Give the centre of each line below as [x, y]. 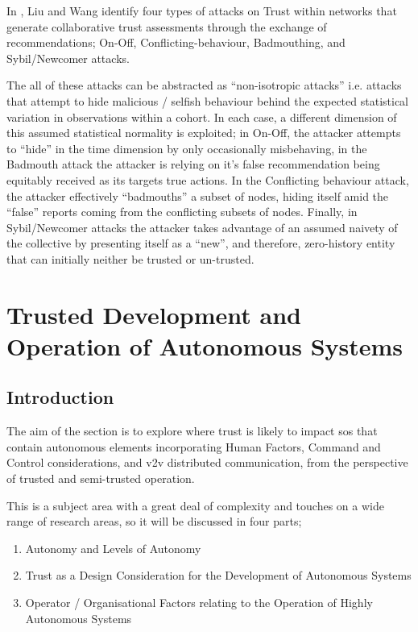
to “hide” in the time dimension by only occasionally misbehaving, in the [187, 148]
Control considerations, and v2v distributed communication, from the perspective [207, 462]
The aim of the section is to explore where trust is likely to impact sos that [192, 431]
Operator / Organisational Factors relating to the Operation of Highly [199, 603]
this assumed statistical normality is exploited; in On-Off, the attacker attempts [204, 133]
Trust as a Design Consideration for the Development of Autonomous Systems [218, 575]
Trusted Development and [154, 314]
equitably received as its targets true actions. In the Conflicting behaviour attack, [208, 179]
